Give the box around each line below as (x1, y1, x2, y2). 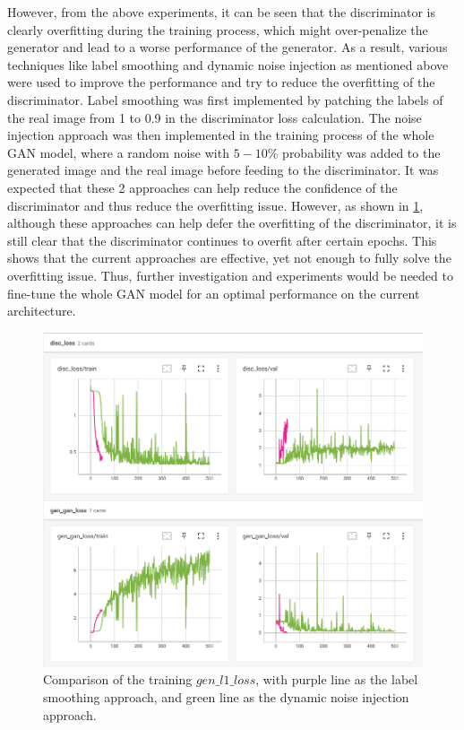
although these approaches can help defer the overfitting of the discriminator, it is (7, 213, 457, 232)
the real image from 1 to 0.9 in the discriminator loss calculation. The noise (7, 108, 422, 126)
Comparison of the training (43, 670, 193, 689)
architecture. (7, 301, 76, 320)
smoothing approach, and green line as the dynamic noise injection (43, 688, 409, 706)
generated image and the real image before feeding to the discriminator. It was (7, 161, 439, 179)
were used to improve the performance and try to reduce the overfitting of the (7, 73, 435, 91)
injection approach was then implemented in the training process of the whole (7, 126, 434, 144)
